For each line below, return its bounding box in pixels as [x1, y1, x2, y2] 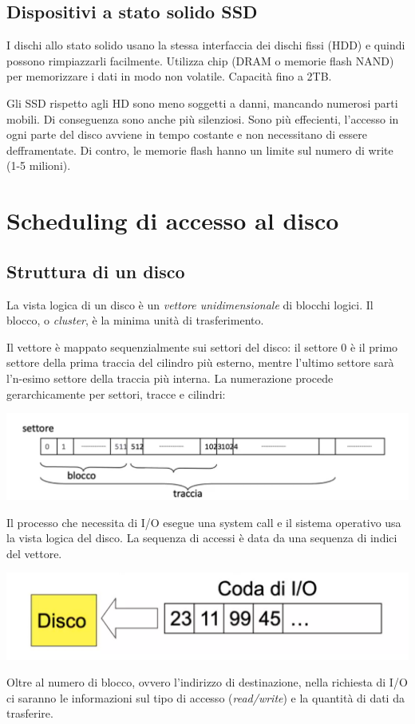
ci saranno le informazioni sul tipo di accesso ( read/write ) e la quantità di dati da [6, 689, 405, 706]
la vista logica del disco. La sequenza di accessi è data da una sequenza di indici [6, 529, 397, 546]
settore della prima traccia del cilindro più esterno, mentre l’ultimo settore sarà [6, 354, 394, 371]
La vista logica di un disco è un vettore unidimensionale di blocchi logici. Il [6, 296, 373, 313]
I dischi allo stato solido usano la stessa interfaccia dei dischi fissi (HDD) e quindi [6, 37, 405, 53]
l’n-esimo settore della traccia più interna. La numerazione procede [6, 369, 334, 386]
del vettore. [6, 545, 62, 561]
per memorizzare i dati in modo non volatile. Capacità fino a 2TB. [6, 68, 332, 85]
